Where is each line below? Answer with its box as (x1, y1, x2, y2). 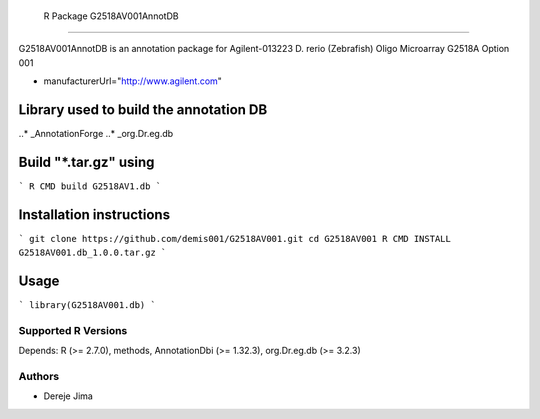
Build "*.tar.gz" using (18, 153, 155, 170)
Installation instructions (18, 206, 170, 223)
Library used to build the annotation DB (18, 101, 268, 118)
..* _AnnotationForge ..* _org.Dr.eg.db (18, 128, 174, 140)
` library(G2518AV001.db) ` (18, 300, 157, 311)
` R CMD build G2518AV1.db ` (18, 180, 162, 192)
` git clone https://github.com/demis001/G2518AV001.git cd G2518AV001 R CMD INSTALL (18, 233, 452, 244)
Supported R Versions (18, 323, 128, 337)
